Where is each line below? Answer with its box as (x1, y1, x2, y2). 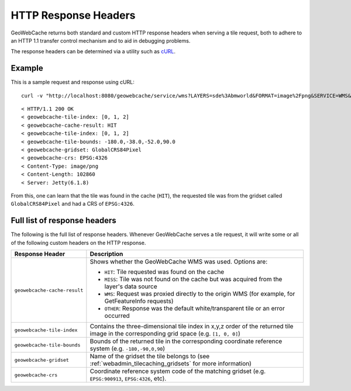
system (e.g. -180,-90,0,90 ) (90, 345, 165, 352)
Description (90, 250, 123, 258)
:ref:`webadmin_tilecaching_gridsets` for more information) (90, 359, 252, 368)
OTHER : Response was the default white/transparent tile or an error (104, 305, 285, 312)
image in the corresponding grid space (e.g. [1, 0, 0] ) (90, 330, 241, 337)
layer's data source (104, 282, 157, 290)
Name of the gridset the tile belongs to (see (90, 352, 210, 360)
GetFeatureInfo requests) (104, 297, 174, 305)
